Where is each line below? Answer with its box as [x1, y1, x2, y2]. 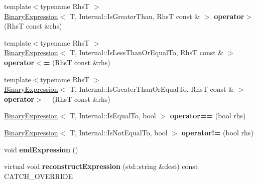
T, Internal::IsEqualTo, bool [69, 110, 156, 121]
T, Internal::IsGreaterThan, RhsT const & [69, 11, 200, 21]
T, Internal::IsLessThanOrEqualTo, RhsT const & [69, 47, 224, 58]
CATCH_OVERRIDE [4, 170, 73, 181]
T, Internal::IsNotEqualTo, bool [69, 127, 168, 137]
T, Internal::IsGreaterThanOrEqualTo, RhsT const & [69, 84, 234, 94]
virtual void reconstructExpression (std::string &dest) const [4, 161, 198, 171]
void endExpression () [4, 144, 78, 154]
